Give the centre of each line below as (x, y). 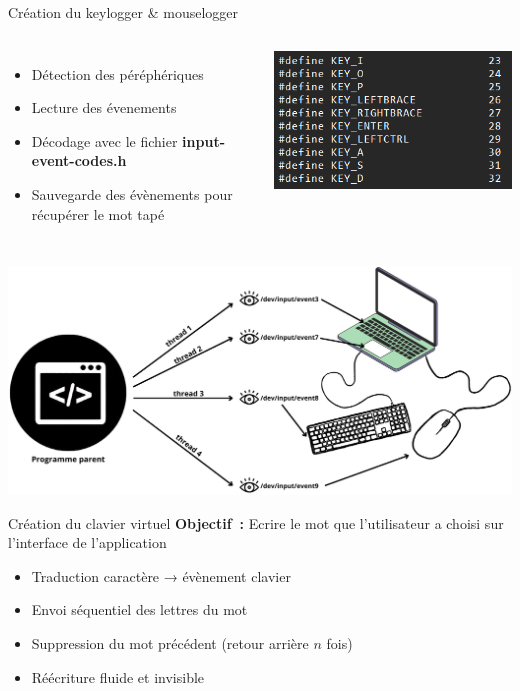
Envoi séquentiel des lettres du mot (139, 609)
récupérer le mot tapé (98, 213)
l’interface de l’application (87, 542)
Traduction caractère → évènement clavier (161, 575)
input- (204, 140)
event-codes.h (79, 160)
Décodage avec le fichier (104, 140)
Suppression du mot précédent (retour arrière (170, 642)
